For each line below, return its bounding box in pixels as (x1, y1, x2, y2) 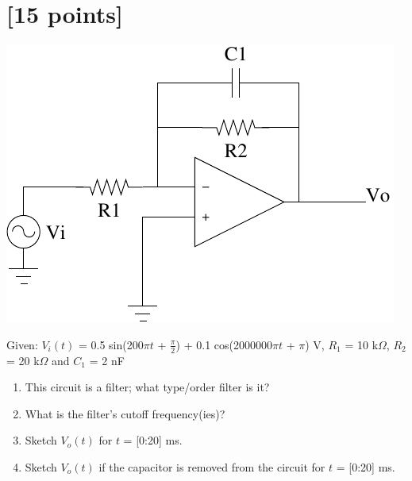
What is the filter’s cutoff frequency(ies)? (25, 405, 225, 421)
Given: (6, 336, 38, 352)
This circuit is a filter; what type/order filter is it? (25, 379, 270, 395)
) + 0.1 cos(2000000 (175, 336, 272, 352)
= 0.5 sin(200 (78, 336, 144, 352)
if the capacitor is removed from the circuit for (98, 458, 325, 475)
